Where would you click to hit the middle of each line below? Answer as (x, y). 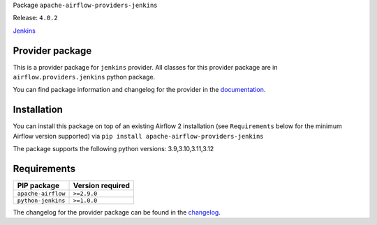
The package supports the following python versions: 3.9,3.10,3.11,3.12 (113, 149)
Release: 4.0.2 (36, 18)
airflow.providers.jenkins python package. (84, 77)
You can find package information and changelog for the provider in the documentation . (139, 90)
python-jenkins (41, 201)
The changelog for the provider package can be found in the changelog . (117, 212)
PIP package (38, 186)
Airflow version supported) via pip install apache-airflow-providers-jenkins (138, 136)
